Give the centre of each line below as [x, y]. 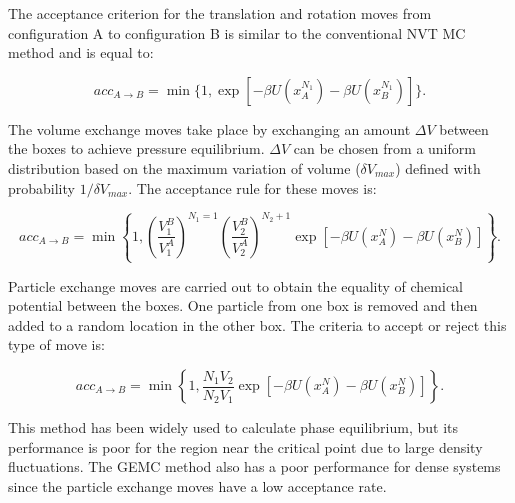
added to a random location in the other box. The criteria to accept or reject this [257, 324]
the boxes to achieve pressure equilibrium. [136, 148]
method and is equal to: [81, 52]
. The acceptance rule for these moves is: [252, 187]
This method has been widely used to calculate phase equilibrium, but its [233, 427]
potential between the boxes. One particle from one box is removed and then [243, 305]
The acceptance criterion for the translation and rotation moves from [220, 13]
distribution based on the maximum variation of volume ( [184, 167]
